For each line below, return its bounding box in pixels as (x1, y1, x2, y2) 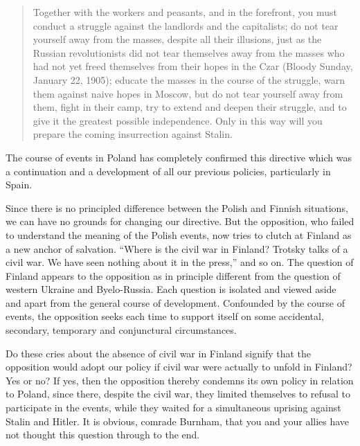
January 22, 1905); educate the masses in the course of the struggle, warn (33, 72, 345, 87)
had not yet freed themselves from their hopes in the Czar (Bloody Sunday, (33, 59, 353, 73)
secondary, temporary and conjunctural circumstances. (6, 323, 237, 337)
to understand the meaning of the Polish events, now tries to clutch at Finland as (6, 227, 352, 242)
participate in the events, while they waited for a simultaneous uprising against (6, 400, 341, 415)
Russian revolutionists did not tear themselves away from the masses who (33, 45, 345, 60)
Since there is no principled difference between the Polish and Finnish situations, (6, 200, 348, 215)
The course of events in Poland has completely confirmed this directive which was (6, 150, 352, 164)
